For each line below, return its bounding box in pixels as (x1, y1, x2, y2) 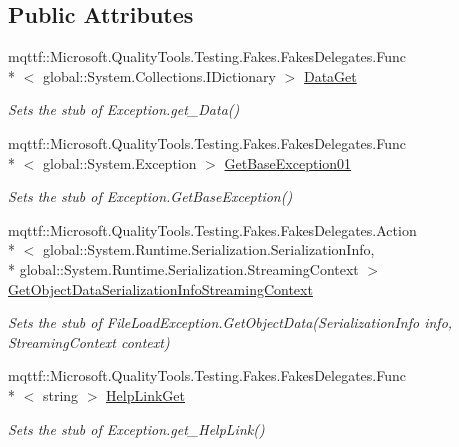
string (42, 384, 79, 405)
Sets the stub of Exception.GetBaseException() (8, 186, 293, 207)
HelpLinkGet (106, 384, 185, 405)
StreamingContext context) (8, 331, 170, 352)
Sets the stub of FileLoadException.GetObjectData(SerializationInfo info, (8, 312, 453, 333)
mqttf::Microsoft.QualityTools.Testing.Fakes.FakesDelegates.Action (8, 219, 417, 240)
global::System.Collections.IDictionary (42, 65, 276, 86)
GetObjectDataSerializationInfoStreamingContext (8, 278, 313, 299)
